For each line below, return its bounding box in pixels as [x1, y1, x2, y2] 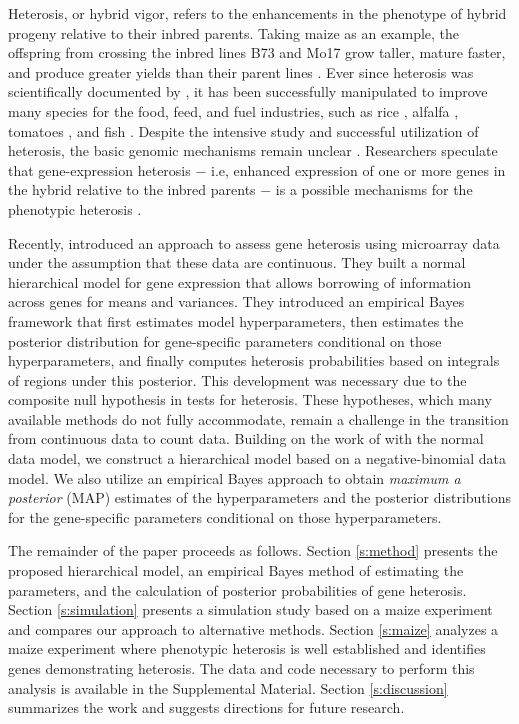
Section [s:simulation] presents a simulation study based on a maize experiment [8, 599, 493, 620]
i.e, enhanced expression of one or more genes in [210, 159, 506, 180]
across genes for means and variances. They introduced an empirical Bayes [8, 291, 465, 312]
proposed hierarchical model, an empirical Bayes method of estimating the [8, 560, 464, 581]
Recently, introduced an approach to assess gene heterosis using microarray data [8, 232, 500, 253]
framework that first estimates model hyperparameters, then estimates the [8, 310, 464, 331]
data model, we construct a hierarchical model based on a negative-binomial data [8, 448, 507, 469]
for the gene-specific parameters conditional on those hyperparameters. [8, 506, 442, 527]
